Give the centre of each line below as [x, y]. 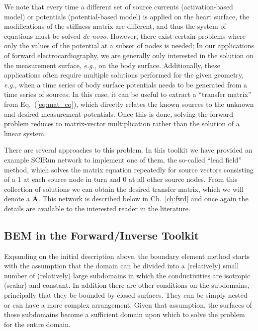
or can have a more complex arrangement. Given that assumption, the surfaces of [128, 304]
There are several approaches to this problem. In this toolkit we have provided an [128, 150]
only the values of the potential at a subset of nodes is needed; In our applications [129, 45]
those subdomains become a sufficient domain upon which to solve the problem [125, 314]
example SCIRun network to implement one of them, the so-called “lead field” [123, 159]
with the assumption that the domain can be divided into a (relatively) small [122, 266]
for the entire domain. [37, 324]
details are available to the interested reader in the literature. [97, 208]
